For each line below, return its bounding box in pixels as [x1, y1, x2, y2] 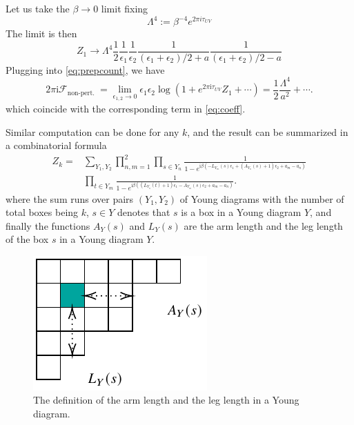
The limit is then [6, 26, 77, 41]
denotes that [117, 205, 170, 219]
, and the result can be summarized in [187, 124, 348, 139]
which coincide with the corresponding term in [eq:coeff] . [6, 101, 246, 115]
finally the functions [6, 218, 90, 233]
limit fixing [101, 1, 148, 15]
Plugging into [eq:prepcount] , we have [6, 62, 165, 77]
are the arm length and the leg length [184, 218, 343, 233]
